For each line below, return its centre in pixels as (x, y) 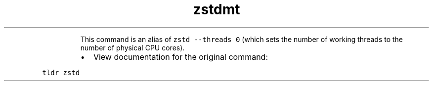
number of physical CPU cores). (132, 47)
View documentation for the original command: (181, 57)
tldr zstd (61, 72)
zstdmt (216, 9)
